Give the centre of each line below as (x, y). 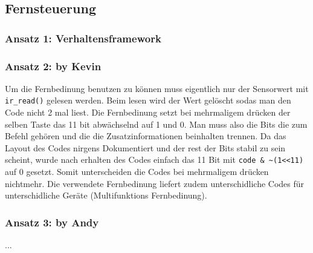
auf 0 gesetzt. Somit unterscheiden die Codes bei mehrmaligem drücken (137, 172)
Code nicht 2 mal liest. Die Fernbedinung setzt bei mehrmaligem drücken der (148, 112)
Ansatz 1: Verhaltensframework (83, 38)
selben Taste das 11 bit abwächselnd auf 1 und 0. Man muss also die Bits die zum (156, 124)
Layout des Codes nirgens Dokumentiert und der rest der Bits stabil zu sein (145, 147)
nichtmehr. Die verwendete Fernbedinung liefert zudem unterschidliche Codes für (155, 183)
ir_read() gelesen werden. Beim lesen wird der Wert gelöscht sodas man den (148, 100)
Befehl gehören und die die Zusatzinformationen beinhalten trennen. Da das (146, 136)
